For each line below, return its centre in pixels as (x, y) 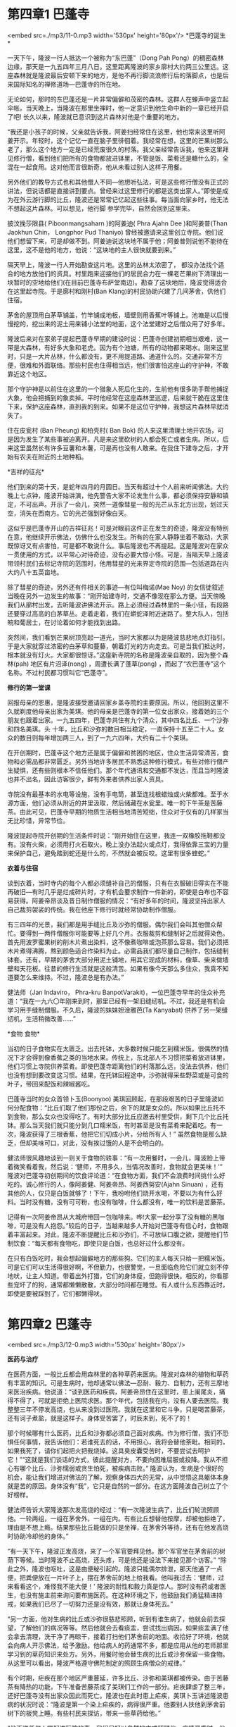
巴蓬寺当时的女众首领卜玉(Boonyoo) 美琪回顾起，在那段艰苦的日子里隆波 (112, 1098)
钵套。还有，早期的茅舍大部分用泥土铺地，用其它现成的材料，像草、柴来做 (115, 960)
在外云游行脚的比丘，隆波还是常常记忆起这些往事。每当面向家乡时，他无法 (121, 199)
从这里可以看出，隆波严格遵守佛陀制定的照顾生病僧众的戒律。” (97, 1663)
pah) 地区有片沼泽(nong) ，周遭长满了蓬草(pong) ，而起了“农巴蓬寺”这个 (121, 664)
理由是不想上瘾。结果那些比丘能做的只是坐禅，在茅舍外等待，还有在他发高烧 (118, 1527)
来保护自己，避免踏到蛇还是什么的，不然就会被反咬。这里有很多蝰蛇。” (109, 853)
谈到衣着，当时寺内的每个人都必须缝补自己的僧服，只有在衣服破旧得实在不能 (118, 883)
